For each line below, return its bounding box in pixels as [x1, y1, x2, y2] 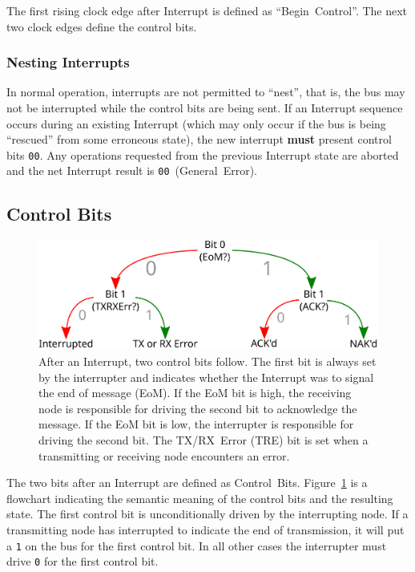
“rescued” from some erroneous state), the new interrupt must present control [6, 131, 392, 148]
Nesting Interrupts [6, 52, 130, 72]
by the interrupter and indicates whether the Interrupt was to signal [38, 368, 374, 385]
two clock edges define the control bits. [6, 18, 197, 34]
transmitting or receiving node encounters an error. [38, 447, 290, 464]
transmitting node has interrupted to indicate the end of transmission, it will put [6, 521, 405, 538]
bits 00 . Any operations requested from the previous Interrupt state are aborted [6, 146, 399, 163]
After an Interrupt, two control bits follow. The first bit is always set [38, 353, 377, 370]
